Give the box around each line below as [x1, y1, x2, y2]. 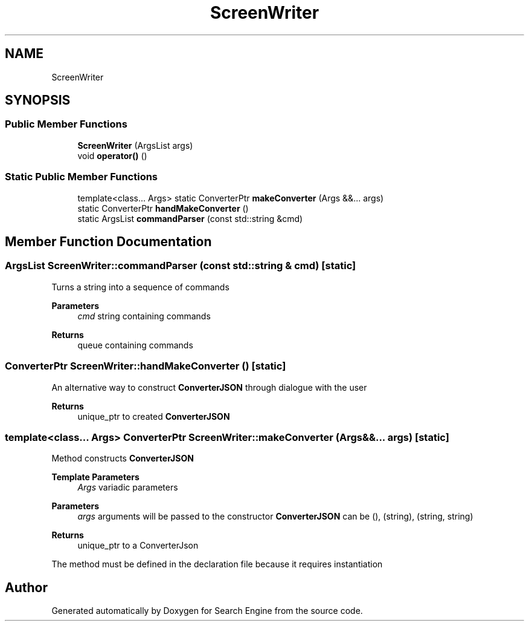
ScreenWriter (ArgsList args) [77, 140, 193, 151]
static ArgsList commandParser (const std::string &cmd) [77, 213, 303, 224]
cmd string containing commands [77, 310, 211, 321]
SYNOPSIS [5, 93, 71, 108]
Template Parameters [51, 472, 139, 483]
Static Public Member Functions [5, 171, 158, 183]
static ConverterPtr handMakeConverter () [77, 203, 249, 214]
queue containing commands [77, 339, 193, 350]
